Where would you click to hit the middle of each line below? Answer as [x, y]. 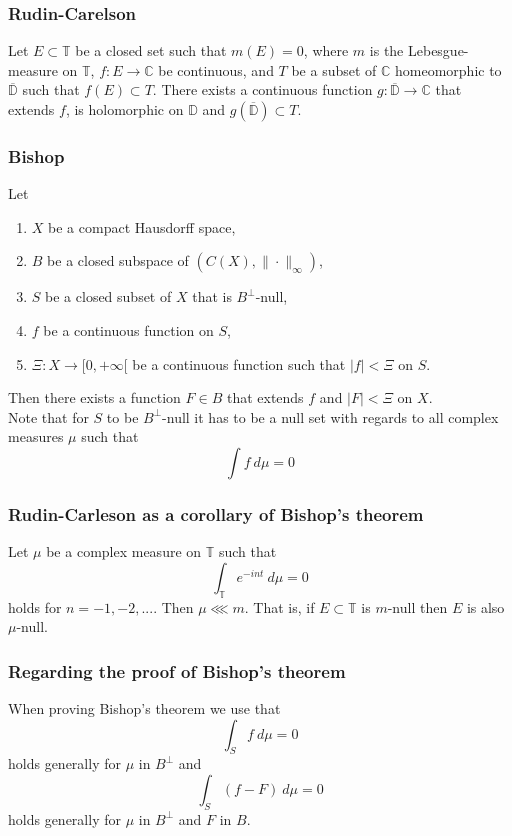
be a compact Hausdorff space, [142, 226]
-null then [417, 606]
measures [36, 436]
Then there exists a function [94, 397]
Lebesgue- [438, 50]
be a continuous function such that [239, 363]
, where [326, 50]
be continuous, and [216, 69]
